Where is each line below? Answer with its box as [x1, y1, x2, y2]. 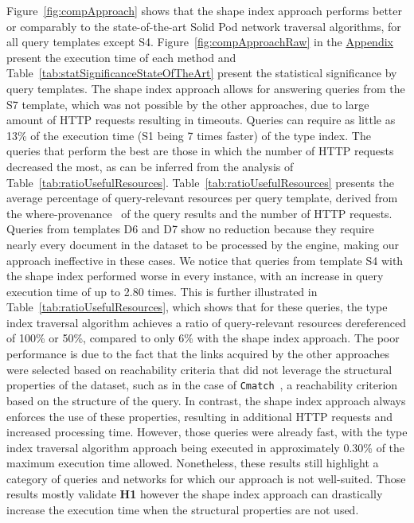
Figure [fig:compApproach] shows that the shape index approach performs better [6, 2, 403, 18]
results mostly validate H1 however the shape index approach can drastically [6, 486, 383, 502]
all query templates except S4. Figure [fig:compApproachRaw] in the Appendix [6, 33, 393, 50]
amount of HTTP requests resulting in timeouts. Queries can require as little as [6, 111, 396, 128]
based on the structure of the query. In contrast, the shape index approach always [6, 392, 406, 408]
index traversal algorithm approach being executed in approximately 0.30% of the [6, 439, 405, 455]
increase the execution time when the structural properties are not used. [6, 502, 359, 518]
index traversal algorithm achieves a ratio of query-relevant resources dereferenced [6, 314, 406, 330]
